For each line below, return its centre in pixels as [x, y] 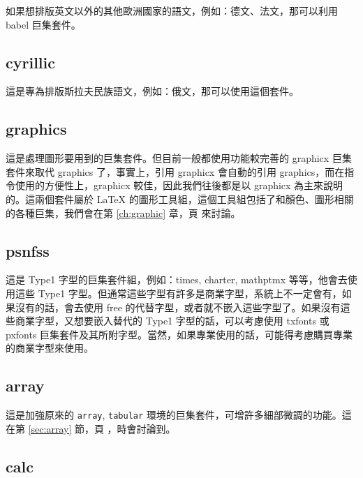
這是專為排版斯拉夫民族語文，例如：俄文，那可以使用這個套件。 [152, 91]
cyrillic [30, 62]
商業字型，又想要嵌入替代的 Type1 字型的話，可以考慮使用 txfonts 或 [172, 321]
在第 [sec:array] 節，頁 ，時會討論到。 [91, 428]
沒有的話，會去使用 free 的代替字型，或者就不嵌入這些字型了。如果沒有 [178, 307]
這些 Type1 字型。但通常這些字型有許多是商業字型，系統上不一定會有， [178, 293]
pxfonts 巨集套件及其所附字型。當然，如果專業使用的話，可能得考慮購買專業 [179, 334]
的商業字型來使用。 [50, 348]
